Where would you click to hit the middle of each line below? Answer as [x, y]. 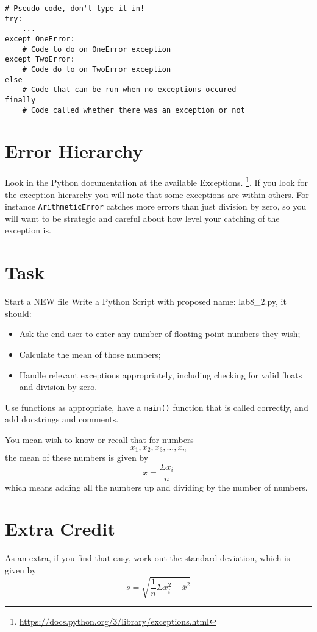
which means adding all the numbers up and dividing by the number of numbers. [156, 487]
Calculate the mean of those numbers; [90, 354]
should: [18, 313]
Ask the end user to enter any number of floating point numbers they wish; [160, 334]
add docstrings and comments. [62, 419]
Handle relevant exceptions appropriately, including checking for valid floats [161, 375]
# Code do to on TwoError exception [97, 69]
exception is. [28, 230]
